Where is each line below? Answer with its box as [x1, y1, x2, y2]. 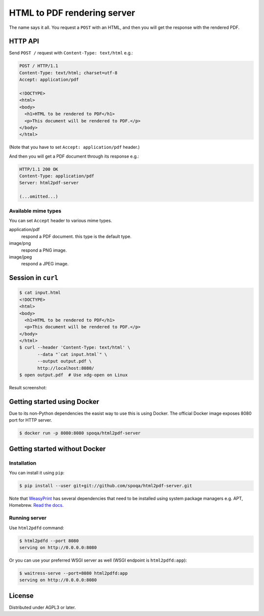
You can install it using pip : [9, 470, 65, 476]
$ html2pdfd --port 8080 [19, 538, 79, 544]
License [9, 592, 34, 600]
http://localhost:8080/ [37, 365, 95, 371]
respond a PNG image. [21, 247, 67, 253]
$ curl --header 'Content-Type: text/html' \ [19, 345, 131, 350]
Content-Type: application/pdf [19, 173, 95, 179]
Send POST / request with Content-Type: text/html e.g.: [9, 50, 133, 56]
